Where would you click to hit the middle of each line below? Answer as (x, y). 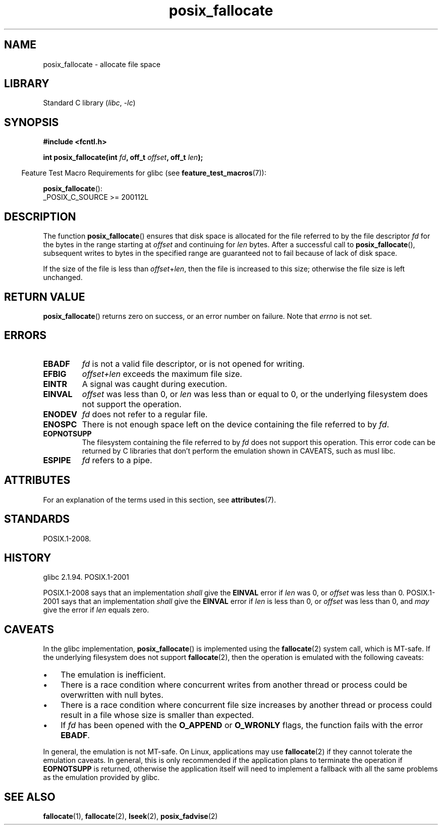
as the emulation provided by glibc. (101, 778)
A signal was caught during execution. (155, 384)
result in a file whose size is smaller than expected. (157, 715)
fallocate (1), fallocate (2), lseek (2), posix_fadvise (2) (130, 816)
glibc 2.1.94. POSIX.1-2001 (86, 577)
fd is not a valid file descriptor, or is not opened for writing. (193, 364)
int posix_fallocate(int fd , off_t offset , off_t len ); (123, 157)
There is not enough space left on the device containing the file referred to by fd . (236, 424)
